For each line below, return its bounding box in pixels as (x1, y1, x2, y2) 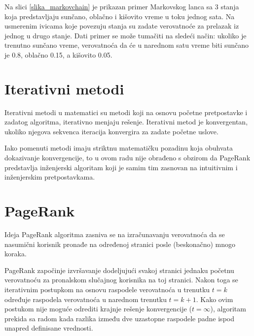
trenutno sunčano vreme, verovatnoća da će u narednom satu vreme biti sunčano (4, 40, 249, 50)
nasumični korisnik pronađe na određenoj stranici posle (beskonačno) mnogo (4, 239, 236, 249)
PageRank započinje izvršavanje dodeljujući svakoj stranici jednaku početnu (4, 265, 234, 275)
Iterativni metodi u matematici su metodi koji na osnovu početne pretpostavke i (4, 107, 248, 117)
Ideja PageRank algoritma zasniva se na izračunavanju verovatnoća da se (4, 229, 225, 239)
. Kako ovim (196, 294, 233, 304)
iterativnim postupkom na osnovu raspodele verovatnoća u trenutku (4, 284, 210, 294)
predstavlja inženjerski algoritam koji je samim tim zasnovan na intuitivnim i (4, 162, 238, 172)
